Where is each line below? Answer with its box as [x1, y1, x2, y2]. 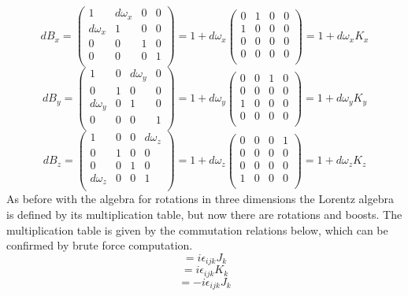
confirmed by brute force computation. [6, 237, 193, 253]
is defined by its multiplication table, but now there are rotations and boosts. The [6, 205, 402, 222]
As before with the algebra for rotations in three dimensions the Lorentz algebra [6, 191, 394, 207]
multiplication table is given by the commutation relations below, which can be [6, 221, 388, 238]
